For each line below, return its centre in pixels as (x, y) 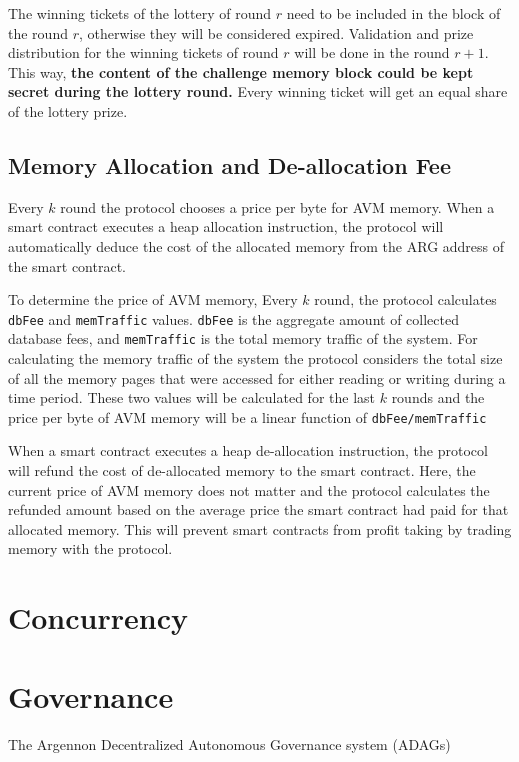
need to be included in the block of (393, 13)
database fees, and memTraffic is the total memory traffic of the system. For (243, 338)
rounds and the (438, 397)
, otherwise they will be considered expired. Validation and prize (276, 32)
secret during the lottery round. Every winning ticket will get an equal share (258, 91)
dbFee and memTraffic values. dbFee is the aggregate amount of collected (233, 318)
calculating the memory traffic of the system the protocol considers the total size (255, 358)
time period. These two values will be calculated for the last (191, 397)
